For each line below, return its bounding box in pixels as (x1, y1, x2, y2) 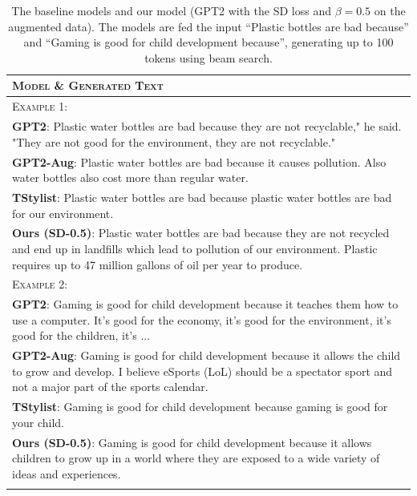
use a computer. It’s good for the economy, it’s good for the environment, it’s (12, 311, 391, 328)
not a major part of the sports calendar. (12, 378, 208, 395)
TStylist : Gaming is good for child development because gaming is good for (12, 398, 388, 415)
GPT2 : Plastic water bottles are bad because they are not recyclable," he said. (12, 118, 402, 135)
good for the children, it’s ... (12, 327, 151, 344)
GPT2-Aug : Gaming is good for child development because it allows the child (12, 347, 401, 364)
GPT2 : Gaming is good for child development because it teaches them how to (12, 296, 399, 313)
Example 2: (12, 276, 68, 292)
